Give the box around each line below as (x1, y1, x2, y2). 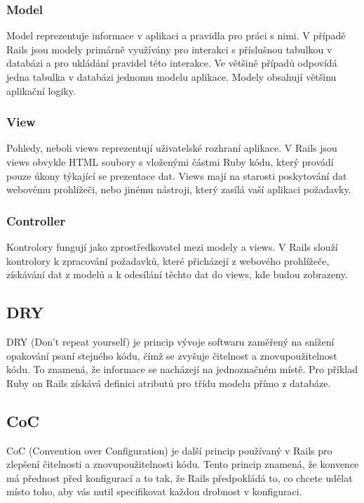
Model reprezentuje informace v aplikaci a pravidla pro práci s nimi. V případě (6, 28, 346, 43)
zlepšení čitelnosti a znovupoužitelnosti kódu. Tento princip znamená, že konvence (6, 457, 359, 471)
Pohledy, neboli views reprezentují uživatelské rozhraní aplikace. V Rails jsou (6, 141, 337, 155)
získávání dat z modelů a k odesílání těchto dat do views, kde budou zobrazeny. (6, 267, 348, 282)
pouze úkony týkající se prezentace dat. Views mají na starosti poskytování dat (6, 168, 347, 183)
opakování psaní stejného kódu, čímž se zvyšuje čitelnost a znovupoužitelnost (6, 348, 337, 362)
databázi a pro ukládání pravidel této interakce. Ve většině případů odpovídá (6, 55, 337, 70)
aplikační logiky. (6, 83, 76, 98)
